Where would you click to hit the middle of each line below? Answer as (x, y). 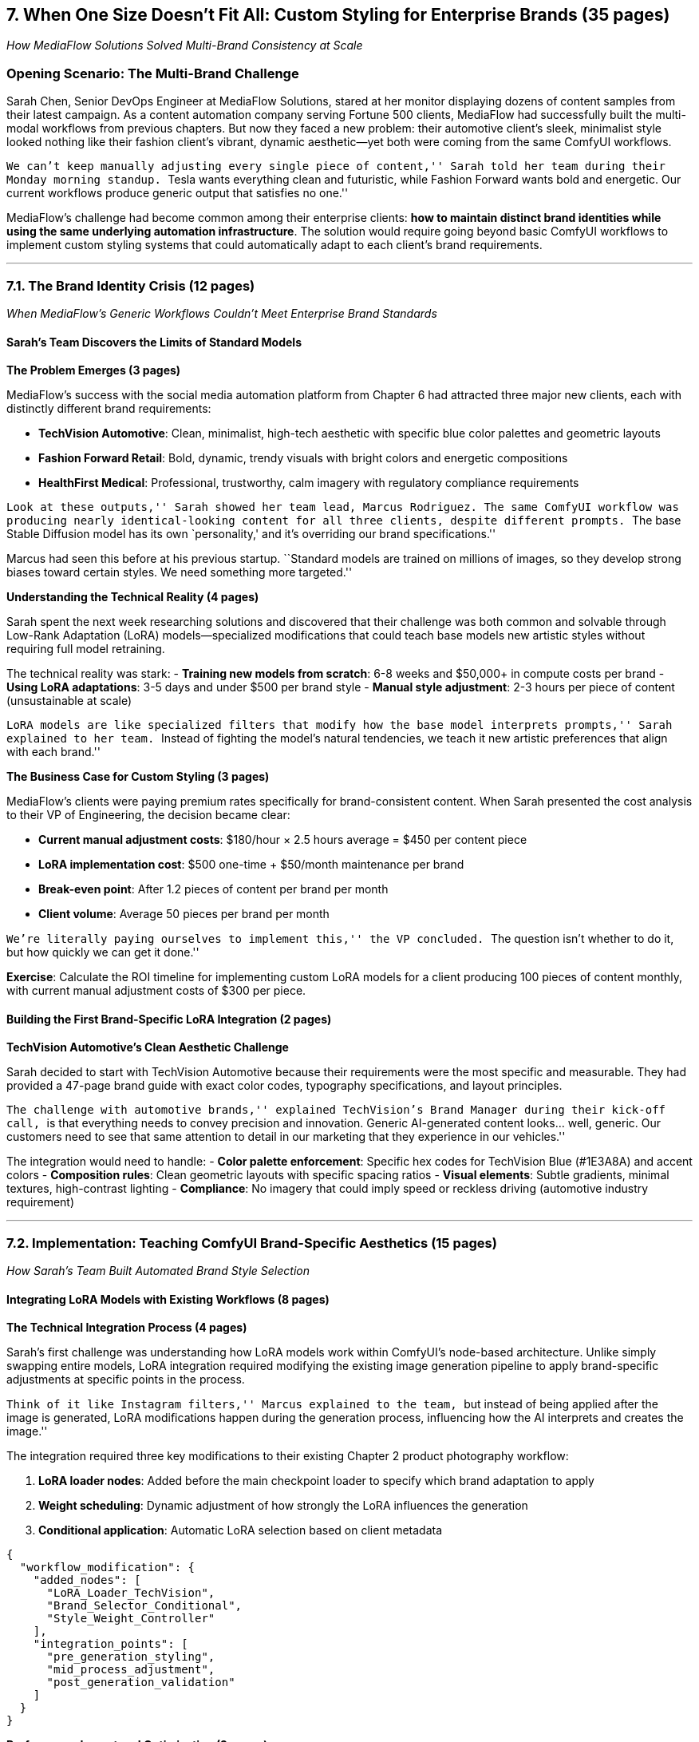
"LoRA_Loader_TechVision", (131, 1593)
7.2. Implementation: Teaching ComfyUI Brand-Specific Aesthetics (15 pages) (252, 1243)
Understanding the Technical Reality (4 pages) (133, 597)
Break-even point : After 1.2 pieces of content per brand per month (213, 889)
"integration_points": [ (111, 1644)
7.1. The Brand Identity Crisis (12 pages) (131, 285)
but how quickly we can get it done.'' (103, 952)
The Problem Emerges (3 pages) (94, 370)
